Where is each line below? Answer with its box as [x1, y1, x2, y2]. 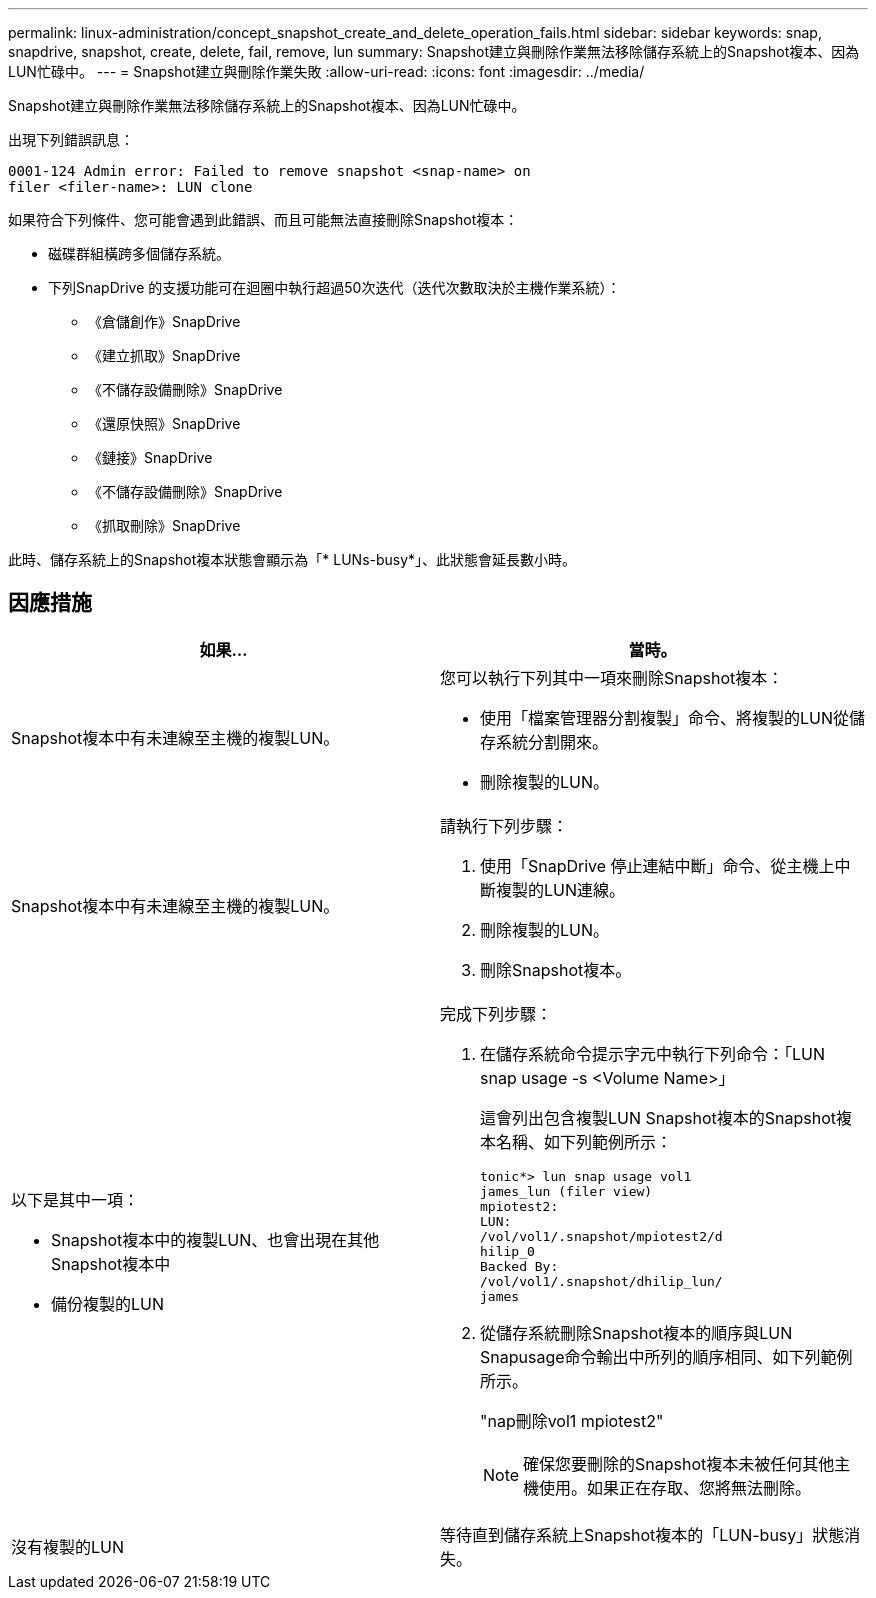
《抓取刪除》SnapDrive [88, 517, 241, 534]
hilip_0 [480, 1243, 535, 1259]
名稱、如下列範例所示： [496, 1131, 673, 1152]
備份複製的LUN [51, 1294, 165, 1315]
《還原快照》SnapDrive [88, 415, 241, 432]
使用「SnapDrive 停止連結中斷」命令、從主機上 [480, 855, 835, 876]
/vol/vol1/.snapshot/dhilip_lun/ [480, 1273, 723, 1289]
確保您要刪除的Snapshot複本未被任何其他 [523, 1453, 835, 1474]
